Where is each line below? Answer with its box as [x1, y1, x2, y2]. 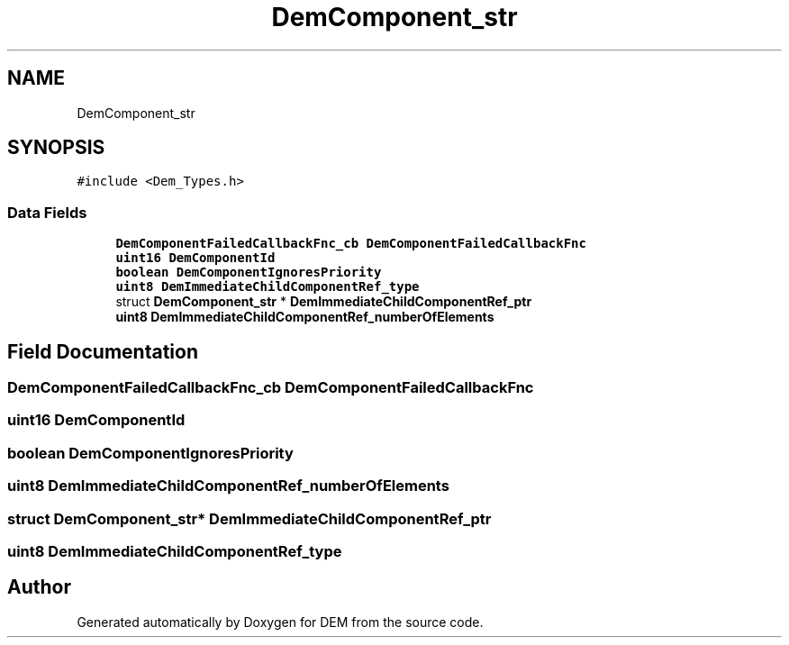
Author [7, 576, 71, 599]
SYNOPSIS [7, 136, 105, 159]
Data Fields [7, 203, 87, 222]
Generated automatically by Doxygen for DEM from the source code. [77, 613, 484, 630]
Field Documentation [7, 340, 198, 363]
